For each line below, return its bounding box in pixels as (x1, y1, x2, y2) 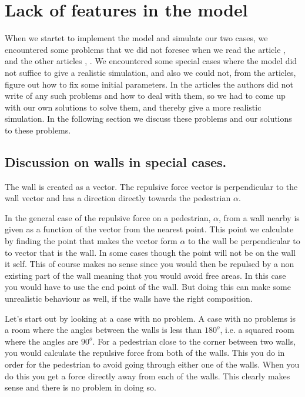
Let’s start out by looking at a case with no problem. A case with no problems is (5, 312, 296, 324)
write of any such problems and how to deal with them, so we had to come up (5, 89, 286, 102)
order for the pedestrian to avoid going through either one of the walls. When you (5, 358, 300, 370)
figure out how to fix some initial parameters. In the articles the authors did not (5, 78, 293, 90)
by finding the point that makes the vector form (5, 235, 177, 247)
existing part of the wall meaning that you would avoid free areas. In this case (5, 269, 286, 281)
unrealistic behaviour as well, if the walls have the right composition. (5, 292, 253, 305)
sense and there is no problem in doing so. (5, 381, 156, 393)
